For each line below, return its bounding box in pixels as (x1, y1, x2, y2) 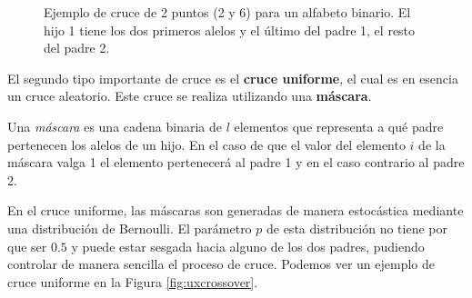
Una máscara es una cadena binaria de (7, 116, 222, 135)
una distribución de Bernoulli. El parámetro (7, 218, 252, 237)
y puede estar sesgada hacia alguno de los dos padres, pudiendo (71, 236, 425, 255)
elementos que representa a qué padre (234, 116, 444, 135)
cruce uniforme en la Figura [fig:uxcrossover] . (7, 272, 258, 291)
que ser (7, 236, 47, 255)
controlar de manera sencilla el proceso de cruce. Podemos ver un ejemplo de (7, 254, 435, 273)
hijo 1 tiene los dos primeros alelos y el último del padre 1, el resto (44, 20, 416, 39)
